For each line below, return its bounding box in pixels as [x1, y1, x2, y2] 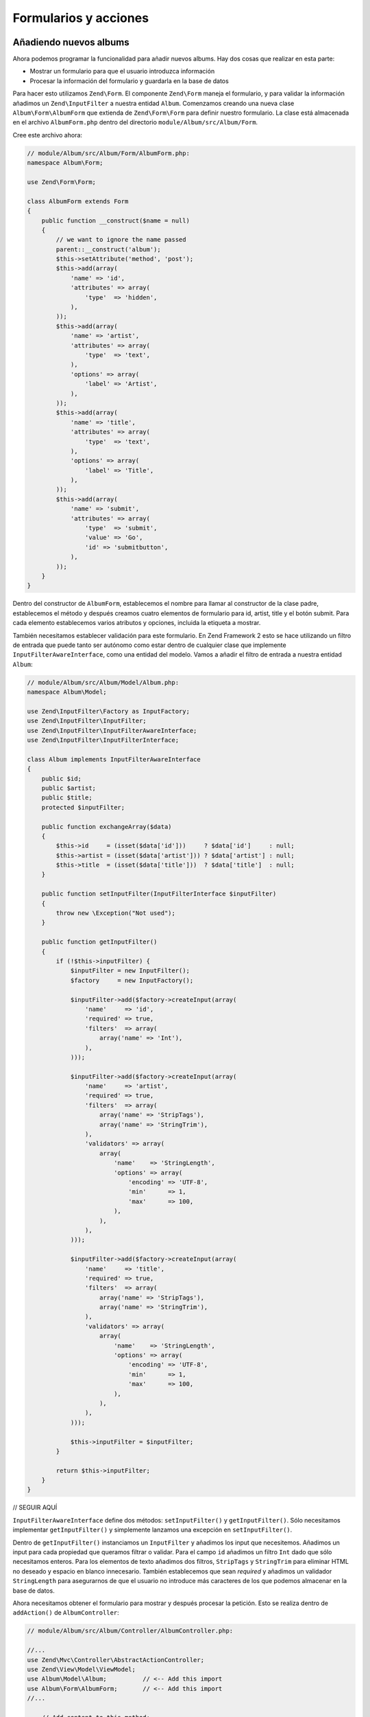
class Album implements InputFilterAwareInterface [27, 755, 201, 763]
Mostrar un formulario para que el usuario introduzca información [29, 67, 215, 76]
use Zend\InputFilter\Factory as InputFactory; [27, 707, 190, 715]
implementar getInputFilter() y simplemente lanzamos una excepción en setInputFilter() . [12, 1525, 293, 1534]
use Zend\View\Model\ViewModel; [27, 1665, 136, 1673]
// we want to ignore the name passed [56, 236, 186, 244]
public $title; [41, 794, 92, 801]
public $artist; [41, 784, 96, 792]
